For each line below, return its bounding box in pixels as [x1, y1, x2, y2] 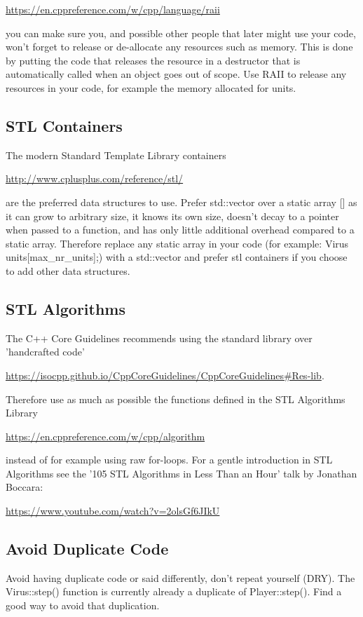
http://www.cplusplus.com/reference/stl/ [6, 171, 184, 186]
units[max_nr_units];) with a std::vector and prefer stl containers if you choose [6, 250, 348, 264]
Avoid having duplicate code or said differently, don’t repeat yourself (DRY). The [6, 570, 355, 585]
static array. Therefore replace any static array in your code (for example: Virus [6, 236, 349, 250]
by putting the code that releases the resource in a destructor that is [6, 53, 301, 67]
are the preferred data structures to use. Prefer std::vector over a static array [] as [6, 194, 357, 209]
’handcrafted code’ [6, 344, 85, 359]
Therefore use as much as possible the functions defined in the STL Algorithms [6, 391, 345, 406]
